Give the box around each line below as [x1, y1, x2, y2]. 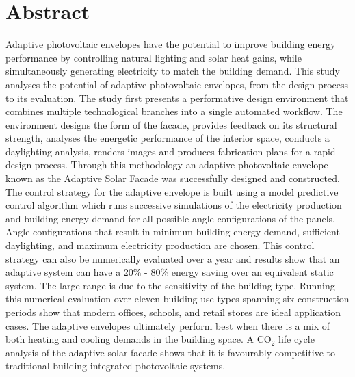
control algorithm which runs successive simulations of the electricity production [5, 198, 342, 212]
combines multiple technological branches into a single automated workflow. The [5, 104, 343, 118]
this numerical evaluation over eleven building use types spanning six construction [5, 291, 350, 306]
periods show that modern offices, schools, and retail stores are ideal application [5, 305, 341, 319]
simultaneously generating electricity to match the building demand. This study [5, 64, 340, 78]
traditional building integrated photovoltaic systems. [5, 359, 226, 373]
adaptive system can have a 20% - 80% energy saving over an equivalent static [5, 265, 334, 279]
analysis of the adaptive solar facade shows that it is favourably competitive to [5, 345, 335, 359]
